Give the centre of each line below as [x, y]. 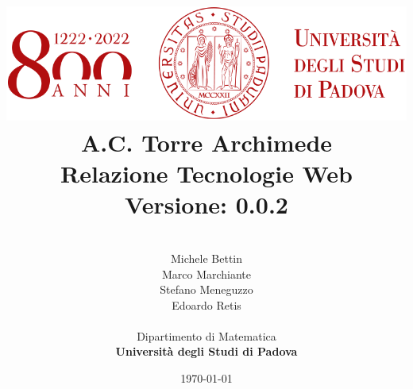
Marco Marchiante [206, 273]
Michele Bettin [206, 258]
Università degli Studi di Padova [206, 351]
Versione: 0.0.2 [206, 204]
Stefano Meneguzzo [206, 289]
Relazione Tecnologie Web [206, 173]
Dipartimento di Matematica [206, 335]
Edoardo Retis [206, 304]
